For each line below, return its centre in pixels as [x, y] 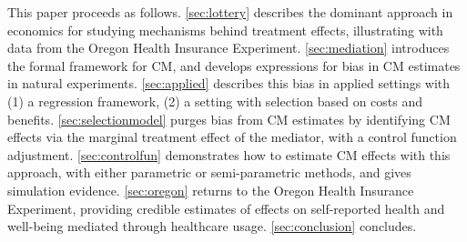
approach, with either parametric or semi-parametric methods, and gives [209, 172]
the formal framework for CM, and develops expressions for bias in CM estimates [234, 65]
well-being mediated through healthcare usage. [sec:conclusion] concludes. [212, 226]
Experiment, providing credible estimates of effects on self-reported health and [226, 208]
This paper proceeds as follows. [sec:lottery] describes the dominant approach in [230, 12]
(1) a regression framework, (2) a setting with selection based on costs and [215, 101]
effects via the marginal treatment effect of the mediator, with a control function [232, 137]
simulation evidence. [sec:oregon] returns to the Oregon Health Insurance [211, 190]
